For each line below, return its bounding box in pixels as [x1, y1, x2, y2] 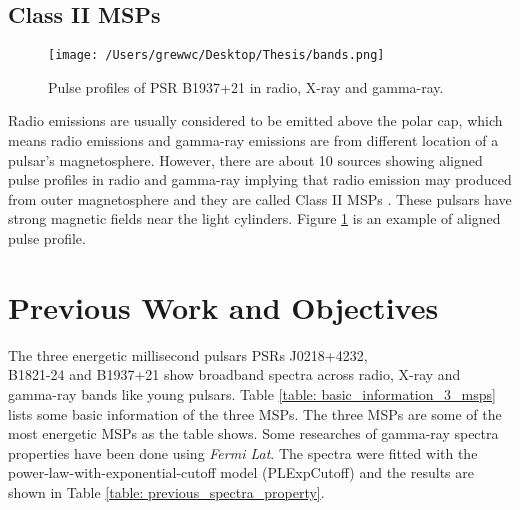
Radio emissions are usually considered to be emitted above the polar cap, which [8, 110, 503, 131]
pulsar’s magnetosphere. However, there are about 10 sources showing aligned [8, 149, 483, 170]
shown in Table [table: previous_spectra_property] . [8, 481, 325, 502]
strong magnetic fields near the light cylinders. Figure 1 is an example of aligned [8, 208, 501, 229]
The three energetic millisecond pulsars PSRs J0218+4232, [8, 344, 368, 365]
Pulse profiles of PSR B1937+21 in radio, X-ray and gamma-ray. [48, 76, 444, 97]
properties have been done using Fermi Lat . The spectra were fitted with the [8, 442, 478, 463]
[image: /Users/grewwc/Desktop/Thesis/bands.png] [48, 48, 385, 63]
